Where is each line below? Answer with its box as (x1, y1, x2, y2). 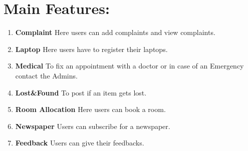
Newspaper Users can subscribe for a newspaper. (15, 120, 170, 131)
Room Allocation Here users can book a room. (15, 104, 166, 114)
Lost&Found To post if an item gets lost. (15, 87, 147, 97)
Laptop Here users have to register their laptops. (15, 43, 168, 54)
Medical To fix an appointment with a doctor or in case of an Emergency (15, 60, 244, 71)
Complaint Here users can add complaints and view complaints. (15, 27, 215, 37)
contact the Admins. (15, 70, 78, 80)
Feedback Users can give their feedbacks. (15, 137, 144, 148)
